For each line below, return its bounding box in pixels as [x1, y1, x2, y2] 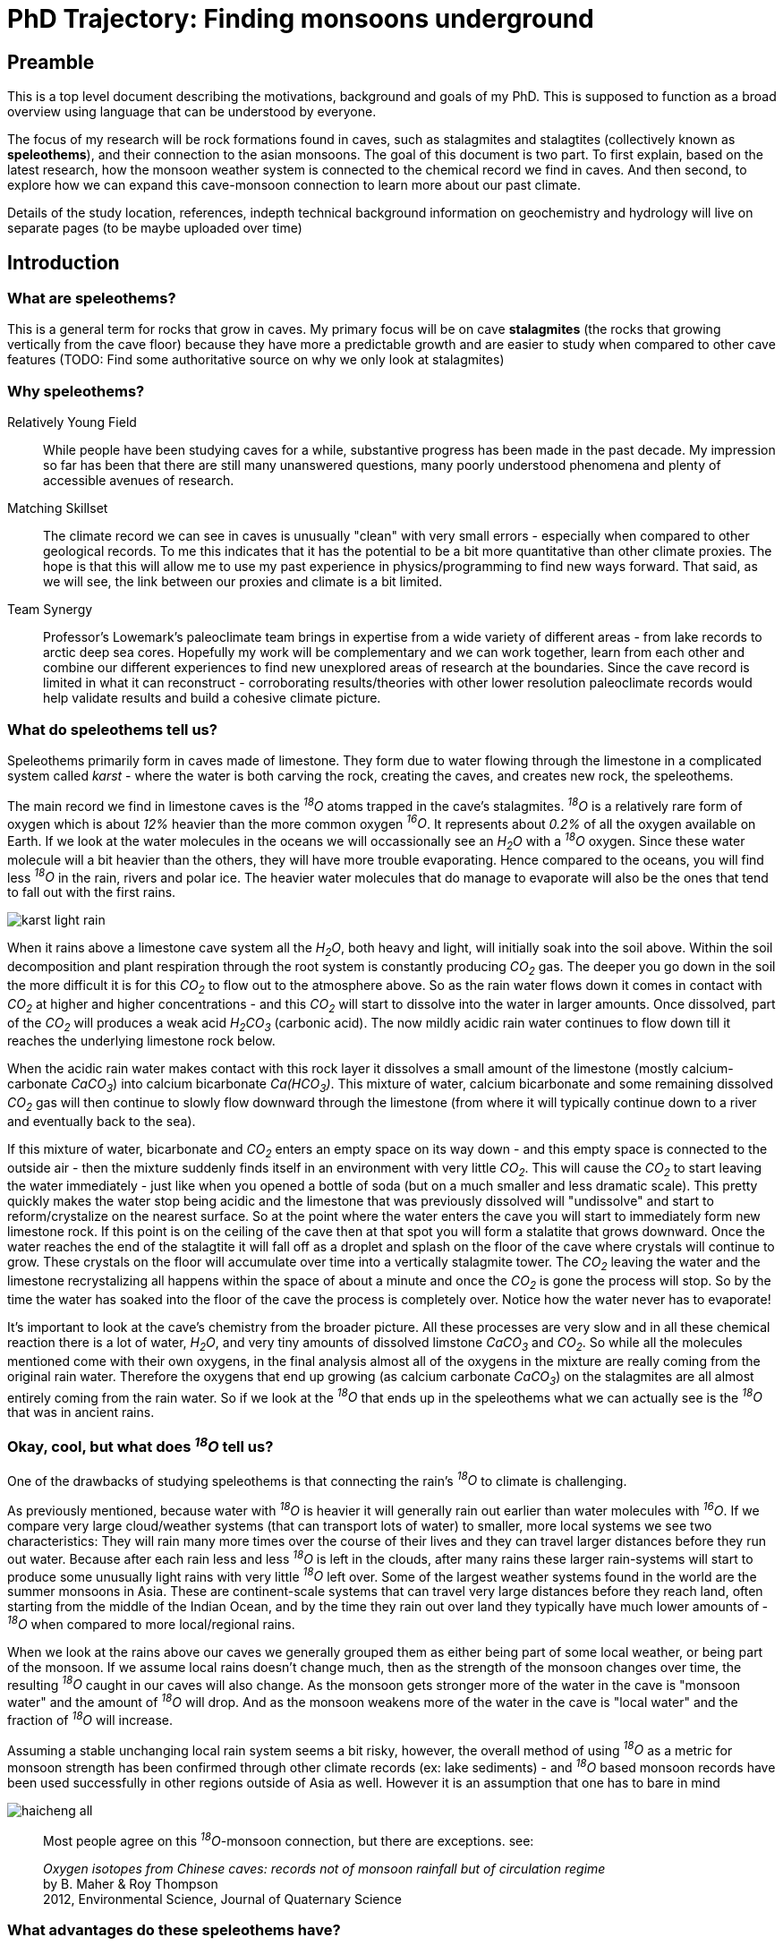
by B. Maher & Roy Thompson [43, 1875, 218, 1891]
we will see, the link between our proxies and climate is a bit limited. [43, 574, 443, 590]
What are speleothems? [7, 289, 176, 308]
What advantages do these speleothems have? [7, 1921, 341, 1940]
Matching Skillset [7, 500, 108, 516]
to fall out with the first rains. [7, 884, 176, 900]
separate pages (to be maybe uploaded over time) [7, 220, 302, 236]
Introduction [7, 251, 120, 274]
